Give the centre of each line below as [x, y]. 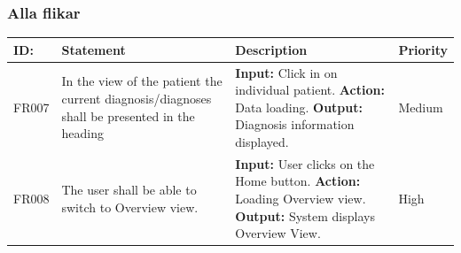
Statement [94, 49]
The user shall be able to [129, 190]
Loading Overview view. [301, 198]
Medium [421, 107]
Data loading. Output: [299, 107]
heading [82, 133]
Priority [423, 49]
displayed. [262, 141]
